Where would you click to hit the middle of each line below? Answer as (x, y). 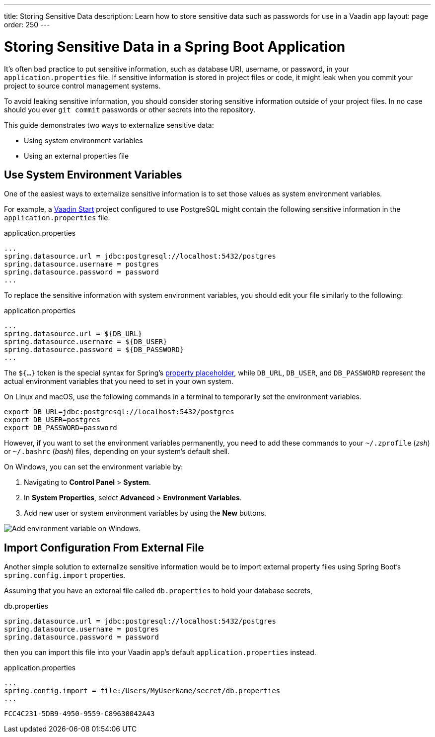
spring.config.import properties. (65, 575)
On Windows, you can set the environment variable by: (94, 467)
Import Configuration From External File (104, 548)
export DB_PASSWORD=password (61, 428)
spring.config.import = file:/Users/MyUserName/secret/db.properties (142, 691)
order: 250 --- (27, 25)
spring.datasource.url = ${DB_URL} (73, 334)
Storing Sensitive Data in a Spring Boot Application (175, 46)
